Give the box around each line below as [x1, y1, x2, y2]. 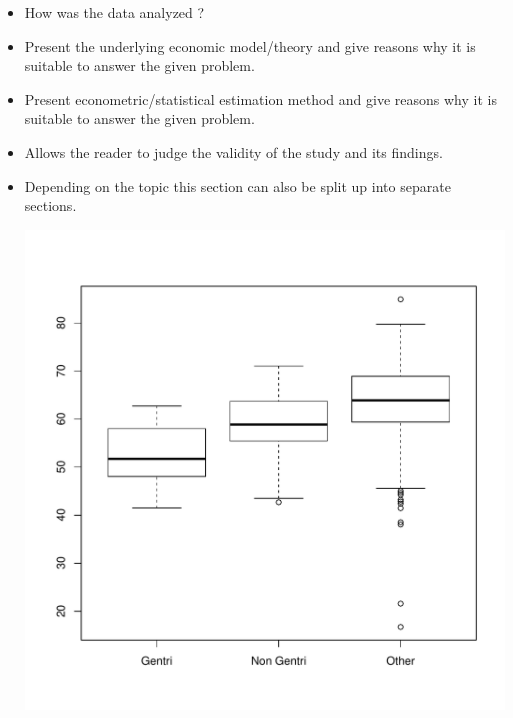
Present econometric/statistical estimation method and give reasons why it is [24, 88, 497, 109]
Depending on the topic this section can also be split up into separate [24, 175, 451, 196]
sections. [24, 195, 77, 216]
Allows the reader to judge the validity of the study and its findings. [24, 141, 443, 162]
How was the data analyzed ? [24, 2, 205, 22]
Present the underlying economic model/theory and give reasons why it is [24, 35, 476, 56]
